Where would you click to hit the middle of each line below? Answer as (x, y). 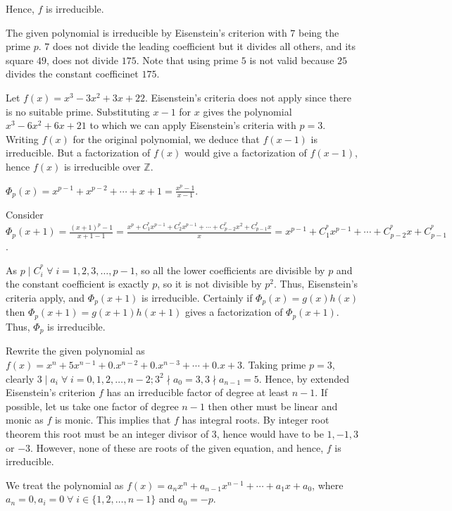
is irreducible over (102, 166)
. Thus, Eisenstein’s (316, 284)
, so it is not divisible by (209, 284)
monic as (25, 420)
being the (319, 32)
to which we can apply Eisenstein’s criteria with (193, 125)
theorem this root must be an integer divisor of (107, 433)
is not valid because (292, 60)
